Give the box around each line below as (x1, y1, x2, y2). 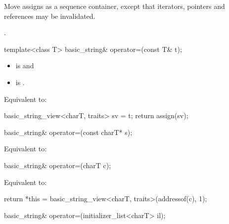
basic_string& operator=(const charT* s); (4, 127, 133, 137)
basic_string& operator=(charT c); (4, 160, 111, 170)
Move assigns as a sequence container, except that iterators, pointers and (4, 1, 225, 11)
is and (15, 60, 34, 71)
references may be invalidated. (4, 10, 95, 21)
